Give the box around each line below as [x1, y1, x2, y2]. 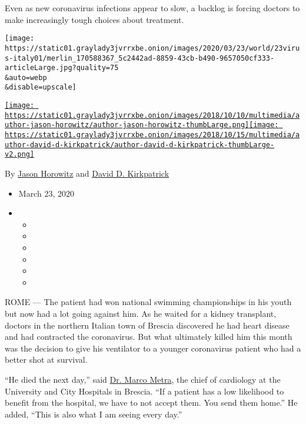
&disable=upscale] [5, 83, 76, 92]
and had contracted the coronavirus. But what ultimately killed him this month [5, 330, 292, 343]
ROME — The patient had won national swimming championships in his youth [5, 296, 292, 308]
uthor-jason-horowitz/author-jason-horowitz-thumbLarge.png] [5, 121, 250, 130]
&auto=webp [5, 73, 47, 82]
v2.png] [5, 150, 35, 159]
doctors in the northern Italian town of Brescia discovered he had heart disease [5, 319, 290, 331]
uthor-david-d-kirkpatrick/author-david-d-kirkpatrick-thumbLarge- [5, 140, 275, 149]
